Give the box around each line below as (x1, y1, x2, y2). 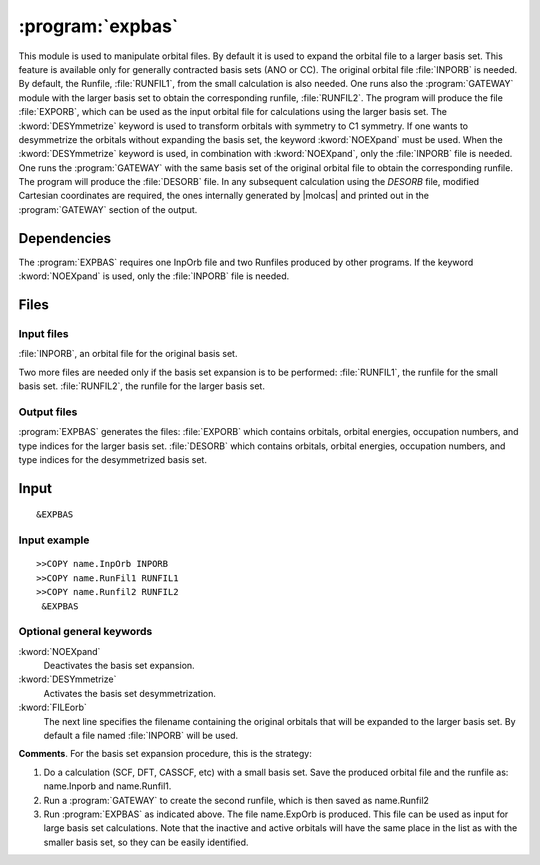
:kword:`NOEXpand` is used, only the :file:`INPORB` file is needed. (18, 270, 290, 282)
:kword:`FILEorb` (18, 701, 87, 714)
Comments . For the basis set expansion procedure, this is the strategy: (18, 748, 312, 760)
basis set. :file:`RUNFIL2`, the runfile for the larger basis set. (18, 380, 265, 392)
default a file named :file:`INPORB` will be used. (43, 730, 239, 742)
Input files (18, 326, 69, 340)
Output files (18, 405, 78, 419)
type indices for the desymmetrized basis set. (18, 454, 207, 465)
